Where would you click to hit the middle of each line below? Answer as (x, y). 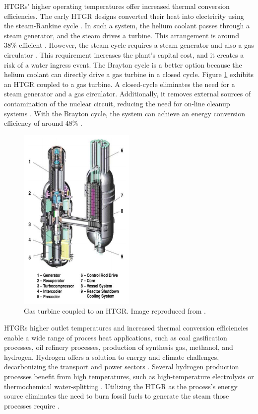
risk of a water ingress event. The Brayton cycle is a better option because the (123, 64)
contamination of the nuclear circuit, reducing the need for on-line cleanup (117, 103)
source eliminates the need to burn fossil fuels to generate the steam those (117, 396)
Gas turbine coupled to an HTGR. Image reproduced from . (115, 311)
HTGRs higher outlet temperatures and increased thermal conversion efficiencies (126, 328)
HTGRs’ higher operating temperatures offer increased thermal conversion (117, 6)
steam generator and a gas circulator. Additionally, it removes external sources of (128, 94)
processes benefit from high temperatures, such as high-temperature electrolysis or (129, 376)
